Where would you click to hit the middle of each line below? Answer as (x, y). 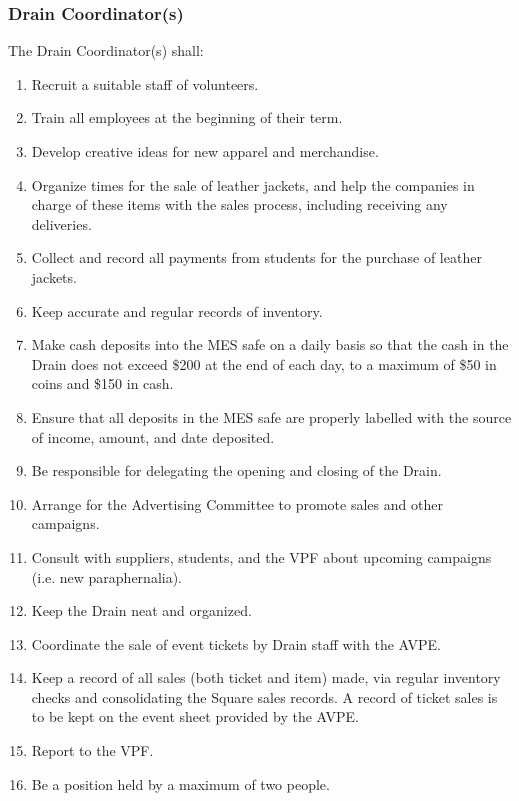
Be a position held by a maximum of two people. (180, 783)
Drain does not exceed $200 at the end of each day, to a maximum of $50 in (264, 363)
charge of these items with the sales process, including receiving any (239, 204)
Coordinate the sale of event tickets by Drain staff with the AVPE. (236, 643)
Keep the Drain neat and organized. (141, 610)
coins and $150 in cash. (102, 383)
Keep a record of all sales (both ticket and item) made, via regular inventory (266, 677)
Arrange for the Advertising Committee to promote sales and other (237, 503)
